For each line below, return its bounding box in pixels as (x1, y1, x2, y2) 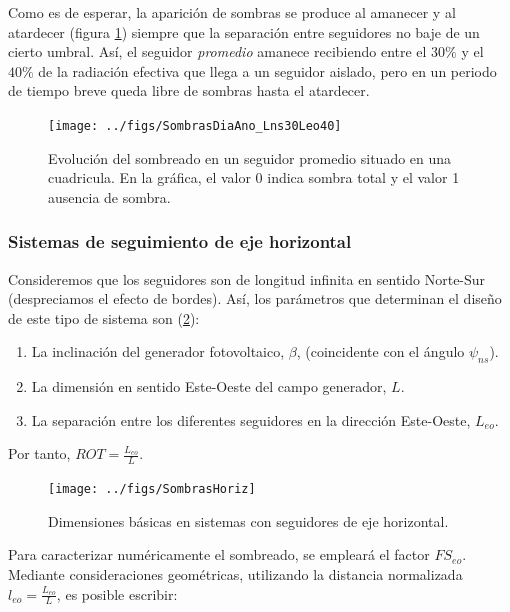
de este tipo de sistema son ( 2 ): (8, 307, 200, 328)
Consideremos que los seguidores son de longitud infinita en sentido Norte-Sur (8, 268, 486, 289)
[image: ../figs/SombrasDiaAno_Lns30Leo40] (48, 118, 342, 133)
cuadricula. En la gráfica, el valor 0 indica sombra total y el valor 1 (48, 167, 460, 188)
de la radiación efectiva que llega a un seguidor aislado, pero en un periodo (38, 60, 497, 81)
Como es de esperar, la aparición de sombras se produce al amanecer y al (8, 2, 456, 22)
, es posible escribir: (56, 583, 178, 604)
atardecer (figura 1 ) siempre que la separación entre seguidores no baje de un (8, 21, 480, 42)
